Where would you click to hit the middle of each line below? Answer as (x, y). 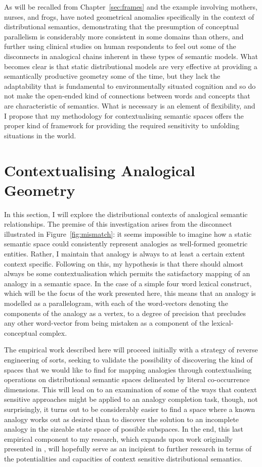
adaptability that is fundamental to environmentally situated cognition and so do (130, 86)
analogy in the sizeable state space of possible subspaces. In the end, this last (124, 429)
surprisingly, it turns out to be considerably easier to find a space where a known (130, 409)
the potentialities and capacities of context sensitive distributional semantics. (123, 458)
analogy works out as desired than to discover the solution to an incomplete (122, 419)
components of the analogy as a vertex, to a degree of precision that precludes (125, 313)
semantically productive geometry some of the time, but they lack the (112, 76)
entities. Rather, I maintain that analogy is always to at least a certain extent (125, 253)
